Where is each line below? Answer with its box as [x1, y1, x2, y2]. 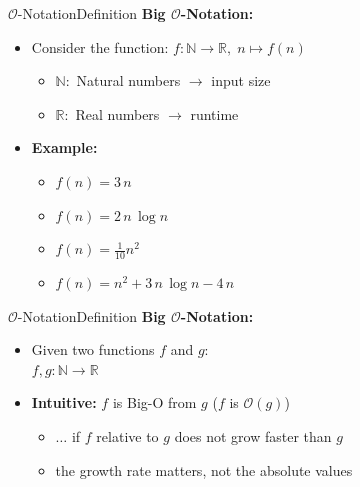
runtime [190, 103, 239, 124]
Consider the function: [31, 36, 169, 57]
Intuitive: [31, 392, 97, 413]
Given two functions [31, 339, 155, 360]
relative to [96, 425, 159, 446]
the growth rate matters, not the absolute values [55, 459, 353, 480]
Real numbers [75, 103, 160, 124]
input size [211, 70, 271, 91]
